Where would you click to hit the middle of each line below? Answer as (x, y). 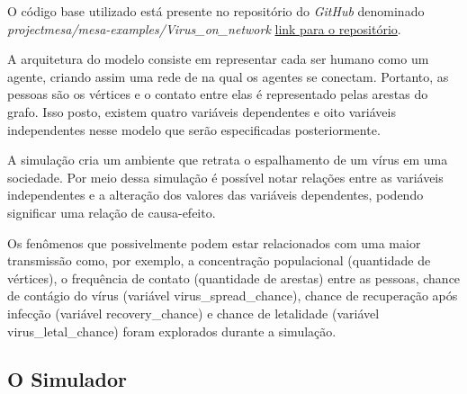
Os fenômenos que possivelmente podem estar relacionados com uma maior (214, 242)
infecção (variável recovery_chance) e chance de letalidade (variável (193, 313)
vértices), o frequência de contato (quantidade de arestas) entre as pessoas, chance (234, 278)
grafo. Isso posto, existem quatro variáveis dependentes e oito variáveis (202, 111)
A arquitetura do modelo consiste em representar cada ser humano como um (218, 59)
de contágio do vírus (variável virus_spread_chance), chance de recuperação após (233, 295)
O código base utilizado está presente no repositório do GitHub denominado (216, 11)
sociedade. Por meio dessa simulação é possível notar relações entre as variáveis (225, 177)
